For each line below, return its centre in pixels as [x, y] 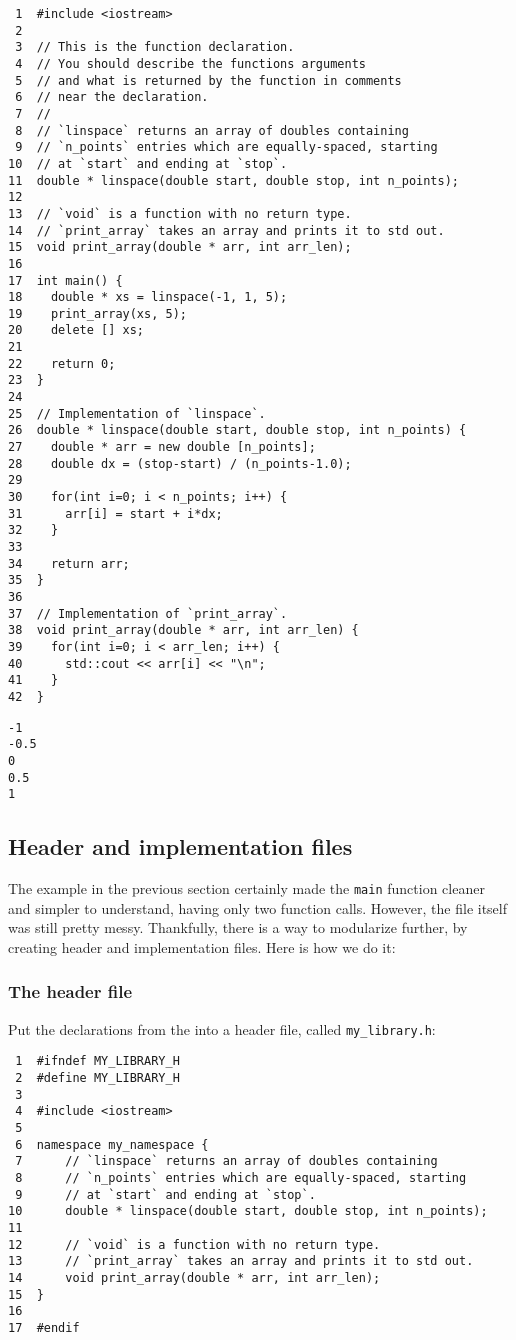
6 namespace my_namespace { [112, 1144]
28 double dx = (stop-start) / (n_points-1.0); [180, 463]
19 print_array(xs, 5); [97, 313]
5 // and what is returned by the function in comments [208, 80]
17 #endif [44, 1327]
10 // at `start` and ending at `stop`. [148, 163]
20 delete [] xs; [76, 330]
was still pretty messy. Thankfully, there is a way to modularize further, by [238, 927]
